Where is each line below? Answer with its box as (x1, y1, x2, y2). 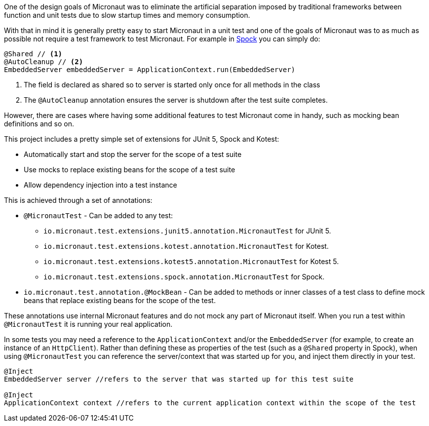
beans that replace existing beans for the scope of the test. (24, 296, 216, 305)
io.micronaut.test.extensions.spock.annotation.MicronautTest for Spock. (43, 272, 325, 281)
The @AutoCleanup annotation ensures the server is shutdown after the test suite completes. (24, 96, 328, 104)
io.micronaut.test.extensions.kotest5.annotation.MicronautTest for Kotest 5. (43, 257, 339, 266)
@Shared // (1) (4, 50, 63, 58)
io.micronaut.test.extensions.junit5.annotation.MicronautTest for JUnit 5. (43, 227, 331, 235)
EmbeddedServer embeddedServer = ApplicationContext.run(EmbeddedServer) (4, 66, 296, 74)
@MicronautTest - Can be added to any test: (24, 211, 173, 220)
